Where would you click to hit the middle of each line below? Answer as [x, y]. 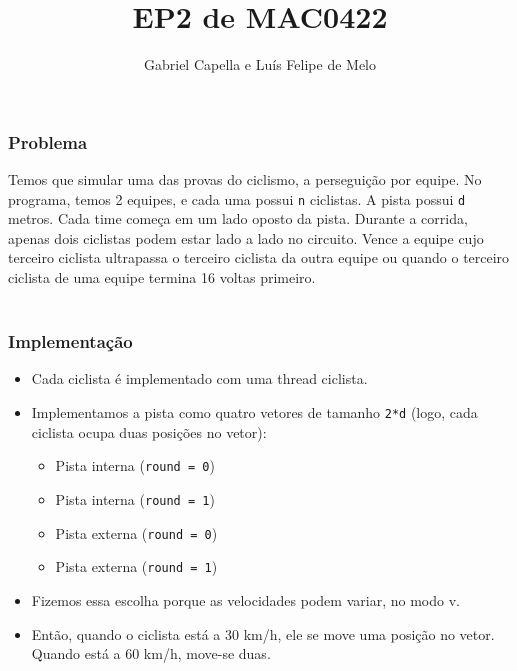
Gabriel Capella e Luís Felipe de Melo [260, 64]
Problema [48, 141]
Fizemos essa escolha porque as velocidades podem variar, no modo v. [245, 599]
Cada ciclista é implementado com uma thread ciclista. [199, 378]
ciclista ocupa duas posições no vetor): [149, 431]
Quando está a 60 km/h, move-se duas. [151, 653]
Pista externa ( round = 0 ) [136, 532]
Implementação [70, 341]
